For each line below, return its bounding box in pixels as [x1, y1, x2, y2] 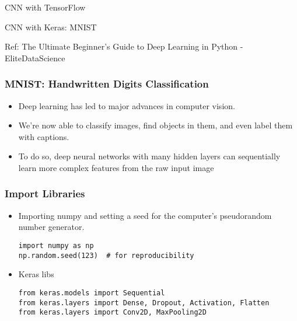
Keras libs [18, 268, 54, 280]
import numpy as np [18, 241, 94, 250]
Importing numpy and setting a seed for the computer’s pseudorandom [18, 209, 272, 221]
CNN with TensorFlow [5, 1, 86, 13]
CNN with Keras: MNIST [5, 20, 97, 33]
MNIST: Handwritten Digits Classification [5, 76, 209, 91]
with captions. [18, 130, 69, 142]
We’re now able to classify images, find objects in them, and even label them [18, 119, 293, 131]
